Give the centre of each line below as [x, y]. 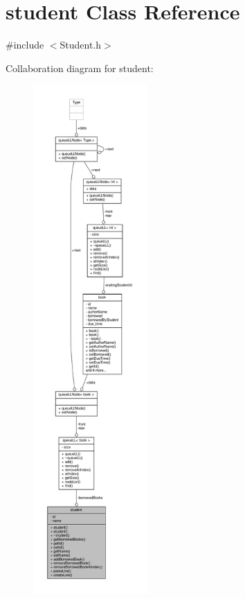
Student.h [81, 45]
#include [25, 45]
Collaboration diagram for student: [80, 68]
